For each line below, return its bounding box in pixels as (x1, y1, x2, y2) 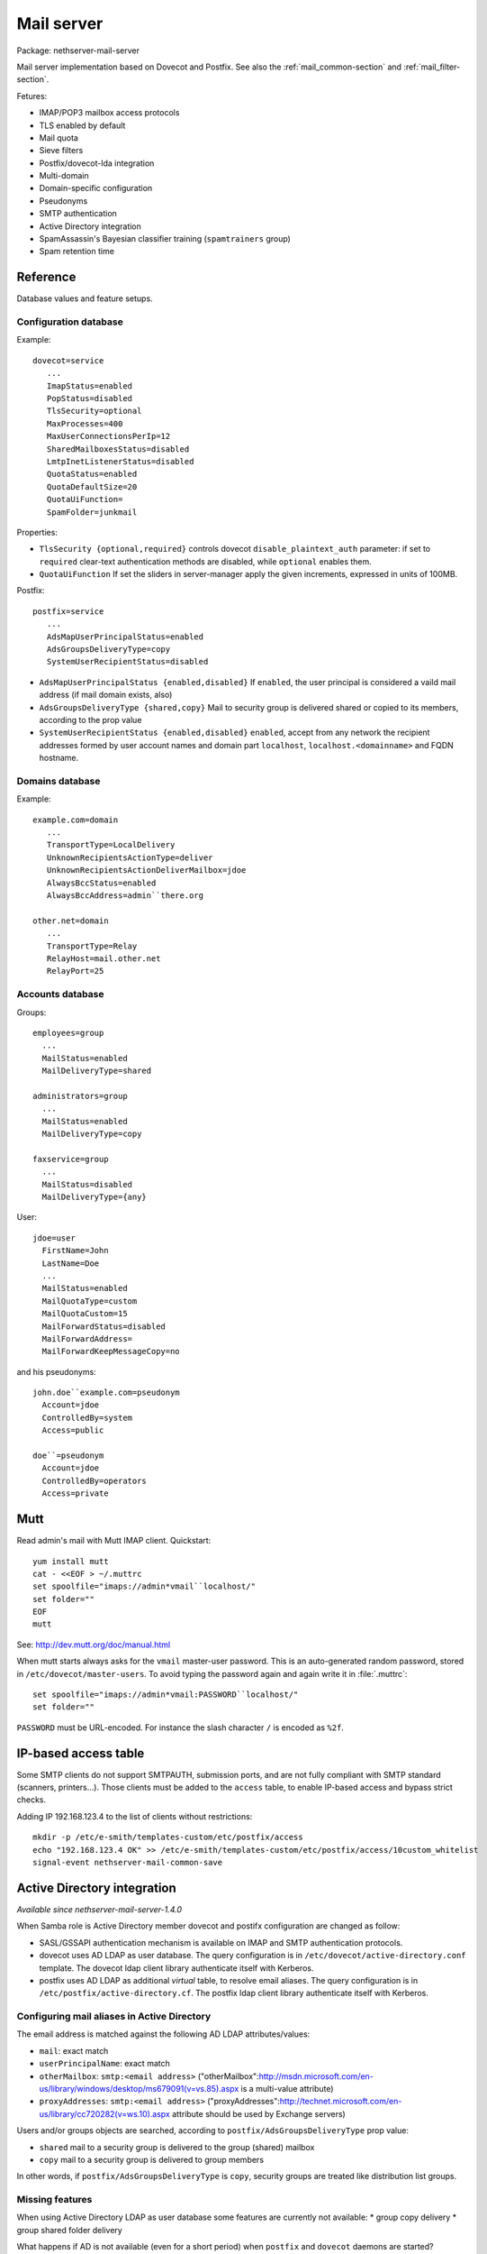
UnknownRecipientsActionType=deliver (46, 852, 213, 863)
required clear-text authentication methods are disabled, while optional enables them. (39, 555, 373, 567)
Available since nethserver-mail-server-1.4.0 (16, 1903, 182, 1915)
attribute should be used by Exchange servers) (171, 2108, 346, 2119)
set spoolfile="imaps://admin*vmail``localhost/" (32, 1581, 257, 1591)
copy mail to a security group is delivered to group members (39, 2154, 265, 2165)
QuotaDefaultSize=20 (46, 481, 138, 491)
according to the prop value (39, 715, 142, 725)
